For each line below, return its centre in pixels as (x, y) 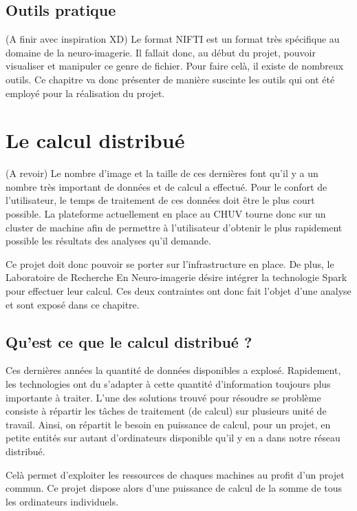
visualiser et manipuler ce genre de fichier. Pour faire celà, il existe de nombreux (175, 66)
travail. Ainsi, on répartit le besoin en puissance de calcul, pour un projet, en (168, 424)
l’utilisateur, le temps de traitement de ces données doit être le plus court (160, 200)
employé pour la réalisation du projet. (85, 93)
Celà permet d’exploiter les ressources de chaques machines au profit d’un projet (175, 474)
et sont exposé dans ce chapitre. (73, 304)
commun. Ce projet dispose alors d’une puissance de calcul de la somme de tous (174, 488)
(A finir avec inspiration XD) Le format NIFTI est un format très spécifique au (173, 39)
